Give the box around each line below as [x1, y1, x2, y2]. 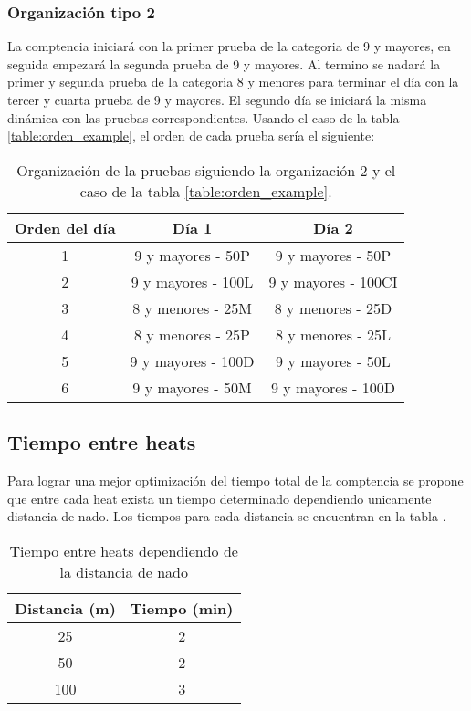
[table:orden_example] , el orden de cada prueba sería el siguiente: [7, 126, 375, 145]
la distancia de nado [59, 560, 189, 582]
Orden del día [15, 216, 116, 238]
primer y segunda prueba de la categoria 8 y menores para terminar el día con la [7, 72, 459, 91]
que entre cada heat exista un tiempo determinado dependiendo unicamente [7, 488, 432, 507]
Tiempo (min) [130, 597, 234, 619]
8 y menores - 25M [132, 297, 252, 319]
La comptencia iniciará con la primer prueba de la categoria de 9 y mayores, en [7, 37, 451, 56]
